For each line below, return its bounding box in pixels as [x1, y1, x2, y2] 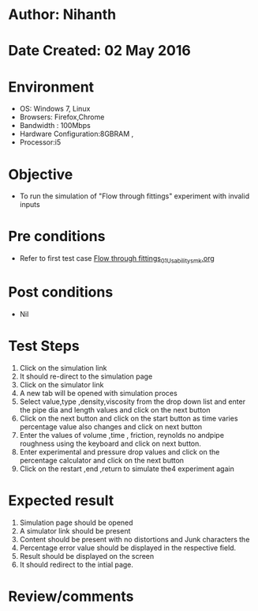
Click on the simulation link [19, 363, 107, 372]
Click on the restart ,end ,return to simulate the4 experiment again [19, 464, 234, 473]
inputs [19, 200, 41, 209]
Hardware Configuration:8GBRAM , [19, 129, 134, 139]
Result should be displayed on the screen [19, 551, 155, 560]
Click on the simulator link [19, 379, 104, 389]
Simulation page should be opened [19, 518, 133, 527]
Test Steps [8, 338, 80, 355]
